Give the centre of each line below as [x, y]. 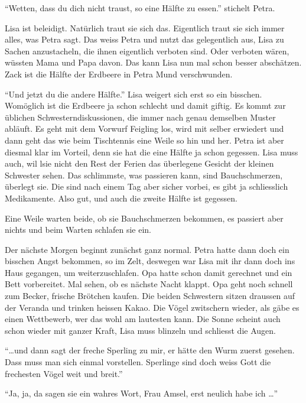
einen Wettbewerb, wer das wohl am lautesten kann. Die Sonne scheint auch [143, 319]
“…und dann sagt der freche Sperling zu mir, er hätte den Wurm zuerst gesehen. [150, 350]
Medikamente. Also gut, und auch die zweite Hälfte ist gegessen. [121, 198]
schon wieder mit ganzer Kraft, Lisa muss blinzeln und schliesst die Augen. [140, 330]
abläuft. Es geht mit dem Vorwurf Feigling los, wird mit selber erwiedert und [144, 129]
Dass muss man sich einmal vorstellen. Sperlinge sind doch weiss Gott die [138, 362]
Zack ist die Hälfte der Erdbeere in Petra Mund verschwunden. [119, 74]
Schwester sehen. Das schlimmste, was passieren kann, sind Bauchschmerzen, [144, 175]
